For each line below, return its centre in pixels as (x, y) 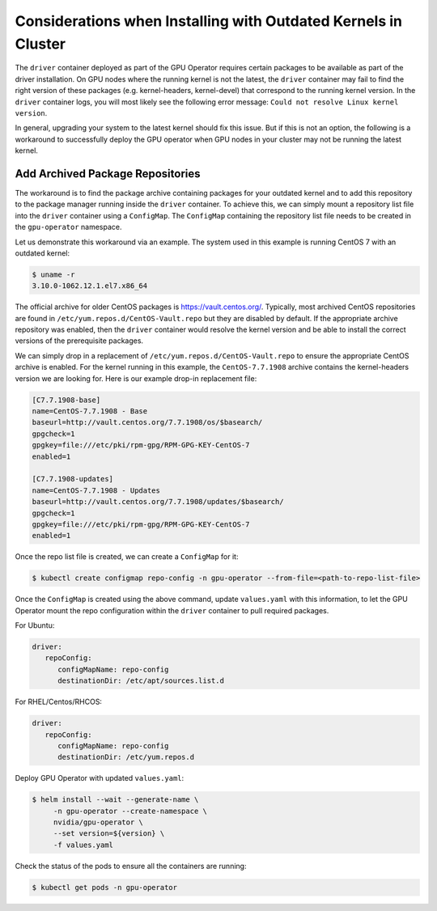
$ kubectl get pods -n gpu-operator (105, 887)
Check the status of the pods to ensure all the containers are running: (131, 866)
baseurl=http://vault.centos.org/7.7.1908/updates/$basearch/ (158, 502)
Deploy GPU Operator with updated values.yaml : (100, 778)
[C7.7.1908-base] (66, 400)
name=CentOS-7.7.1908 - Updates (96, 490)
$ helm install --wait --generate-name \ (115, 800)
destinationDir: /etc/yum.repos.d (126, 757)
